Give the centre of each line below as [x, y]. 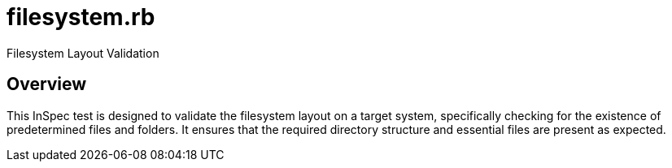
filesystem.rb [81, 17]
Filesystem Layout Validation [83, 53]
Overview [47, 84]
